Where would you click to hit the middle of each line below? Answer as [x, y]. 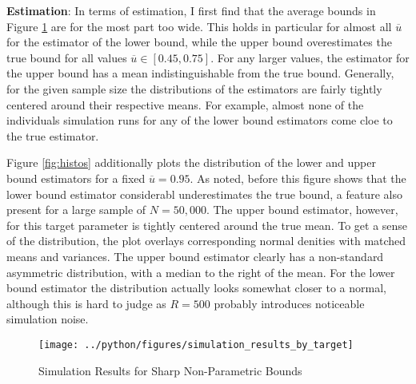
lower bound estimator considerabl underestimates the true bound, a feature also [204, 194]
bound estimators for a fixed [76, 178]
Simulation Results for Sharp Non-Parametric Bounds [170, 370]
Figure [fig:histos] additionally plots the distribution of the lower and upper [191, 162]
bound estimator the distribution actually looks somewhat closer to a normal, [197, 288]
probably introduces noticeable [289, 303]
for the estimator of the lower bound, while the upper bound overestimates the [199, 42]
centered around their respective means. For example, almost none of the [185, 104]
